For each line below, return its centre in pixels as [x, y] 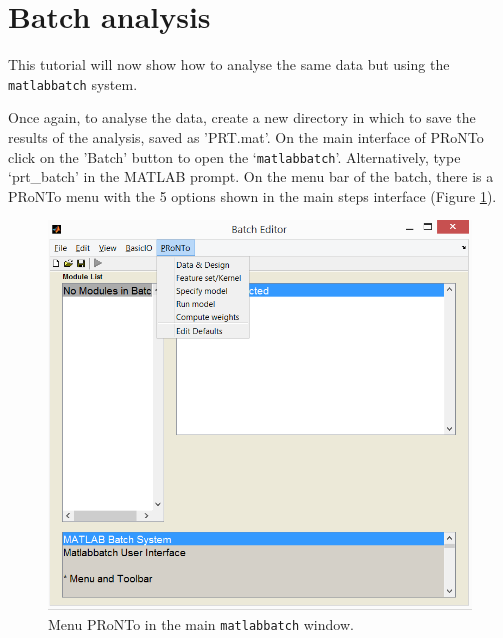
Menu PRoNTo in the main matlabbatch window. [201, 623]
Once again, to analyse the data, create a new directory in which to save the [242, 117]
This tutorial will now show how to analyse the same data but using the [229, 64]
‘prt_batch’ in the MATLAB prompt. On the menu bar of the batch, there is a [251, 176]
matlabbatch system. [73, 83]
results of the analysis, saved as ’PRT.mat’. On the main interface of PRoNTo [246, 136]
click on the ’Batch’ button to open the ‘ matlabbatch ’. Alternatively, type [234, 156]
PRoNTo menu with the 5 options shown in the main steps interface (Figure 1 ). [252, 195]
